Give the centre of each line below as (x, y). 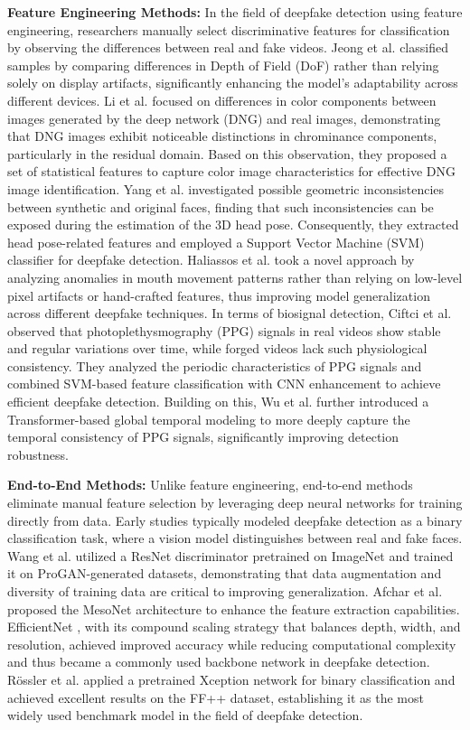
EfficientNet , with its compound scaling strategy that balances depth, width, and (234, 627)
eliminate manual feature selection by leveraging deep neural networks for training (235, 503)
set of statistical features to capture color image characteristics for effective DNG (231, 171)
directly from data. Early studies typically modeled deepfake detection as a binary (235, 520)
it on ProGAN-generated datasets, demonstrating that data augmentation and (225, 573)
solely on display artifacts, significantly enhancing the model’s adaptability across (233, 83)
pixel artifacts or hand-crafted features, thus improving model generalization (219, 295)
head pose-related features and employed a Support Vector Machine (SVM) (216, 242)
